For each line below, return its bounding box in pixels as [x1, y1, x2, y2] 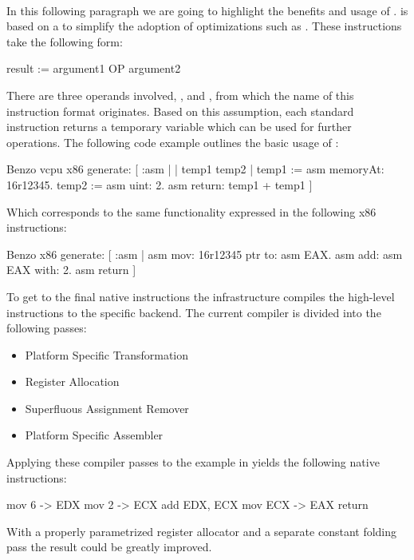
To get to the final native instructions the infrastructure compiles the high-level [6, 288, 395, 304]
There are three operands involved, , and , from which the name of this [6, 86, 354, 103]
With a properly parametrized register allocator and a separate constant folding [6, 522, 397, 539]
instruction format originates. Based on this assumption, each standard [6, 102, 354, 119]
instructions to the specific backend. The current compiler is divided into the [6, 304, 381, 320]
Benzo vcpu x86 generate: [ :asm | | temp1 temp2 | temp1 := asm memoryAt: [6, 161, 384, 177]
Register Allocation [25, 373, 120, 390]
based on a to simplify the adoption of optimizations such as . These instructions [6, 18, 402, 34]
